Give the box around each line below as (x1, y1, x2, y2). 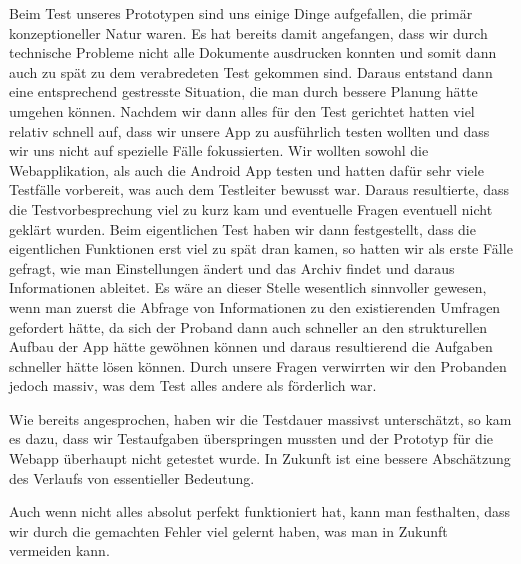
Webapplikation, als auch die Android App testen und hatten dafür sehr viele (9, 159, 484, 180)
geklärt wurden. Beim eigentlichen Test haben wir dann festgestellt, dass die (9, 218, 476, 239)
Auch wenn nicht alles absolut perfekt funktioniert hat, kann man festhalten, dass (9, 501, 511, 522)
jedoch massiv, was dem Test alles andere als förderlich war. (9, 375, 377, 396)
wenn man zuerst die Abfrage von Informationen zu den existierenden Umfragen (9, 296, 501, 317)
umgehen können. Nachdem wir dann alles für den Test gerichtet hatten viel (9, 100, 475, 121)
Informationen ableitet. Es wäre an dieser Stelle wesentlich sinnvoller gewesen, (9, 277, 487, 298)
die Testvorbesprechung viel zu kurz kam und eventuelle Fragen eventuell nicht (9, 198, 493, 219)
